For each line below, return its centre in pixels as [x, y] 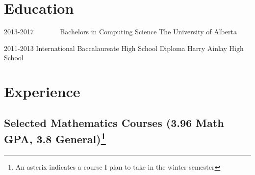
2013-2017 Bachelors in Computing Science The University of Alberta [120, 32]
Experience [42, 91]
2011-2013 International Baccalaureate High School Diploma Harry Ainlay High [124, 48]
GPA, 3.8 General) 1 [55, 138]
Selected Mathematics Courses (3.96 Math [114, 122]
